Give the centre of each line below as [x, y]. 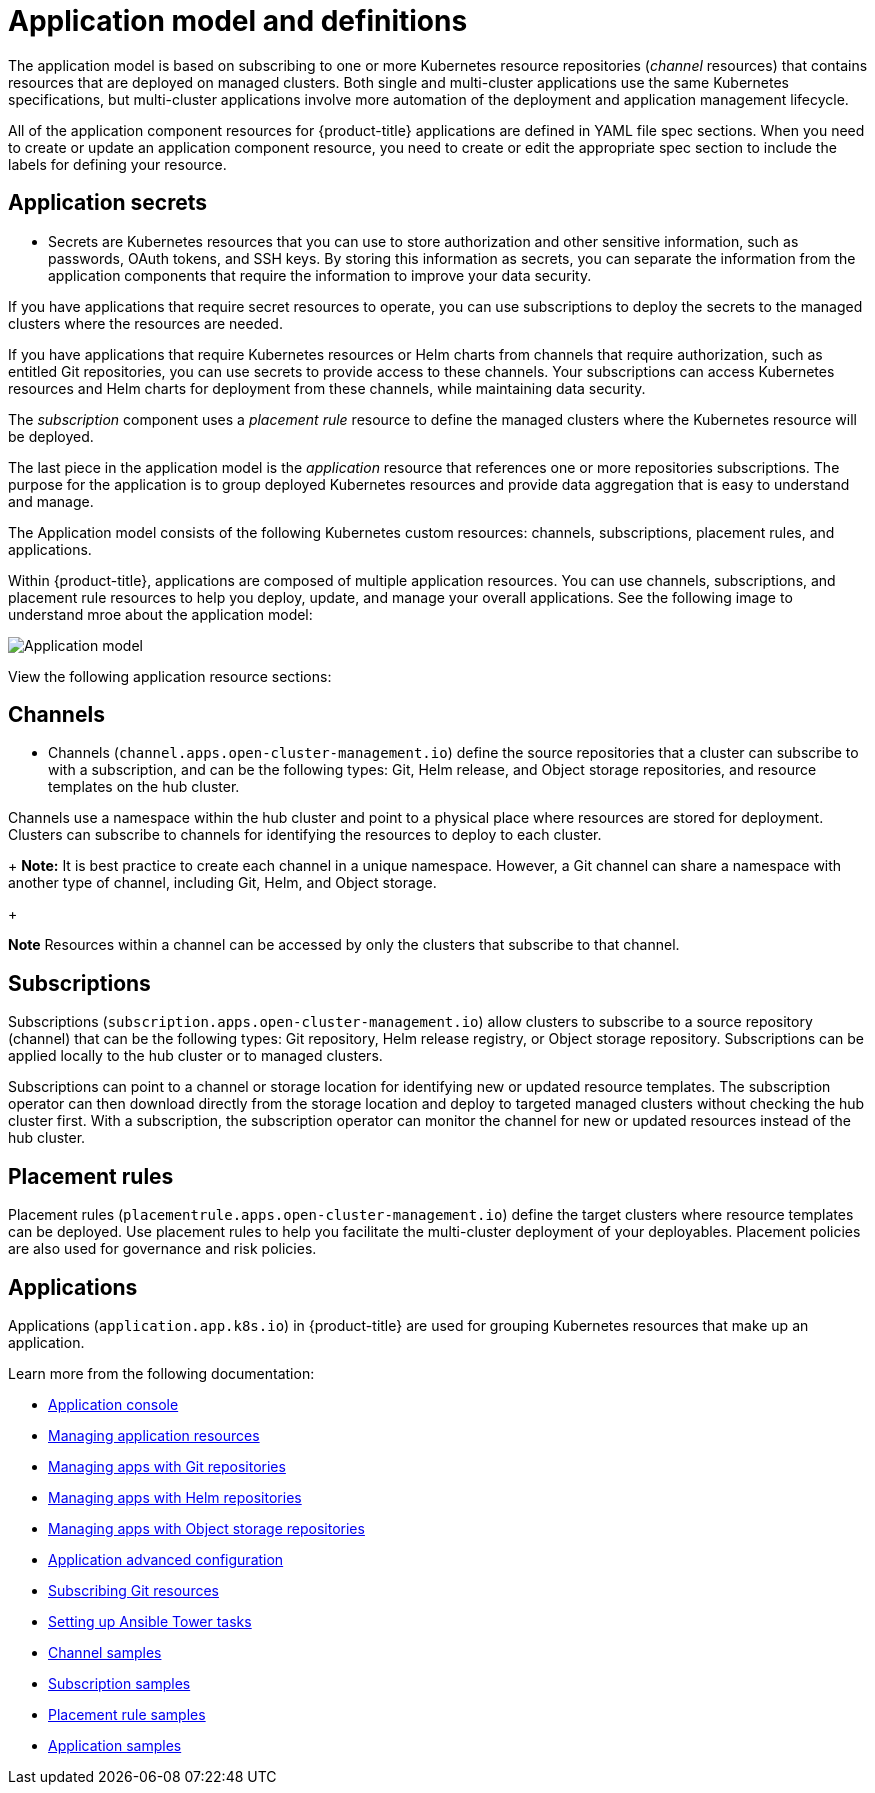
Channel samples [105, 1652]
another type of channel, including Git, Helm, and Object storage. [222, 883]
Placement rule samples [127, 1714]
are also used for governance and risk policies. [162, 1249]
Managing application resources [154, 1435]
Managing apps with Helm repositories [175, 1497]
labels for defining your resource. [117, 164]
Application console [113, 1404]
